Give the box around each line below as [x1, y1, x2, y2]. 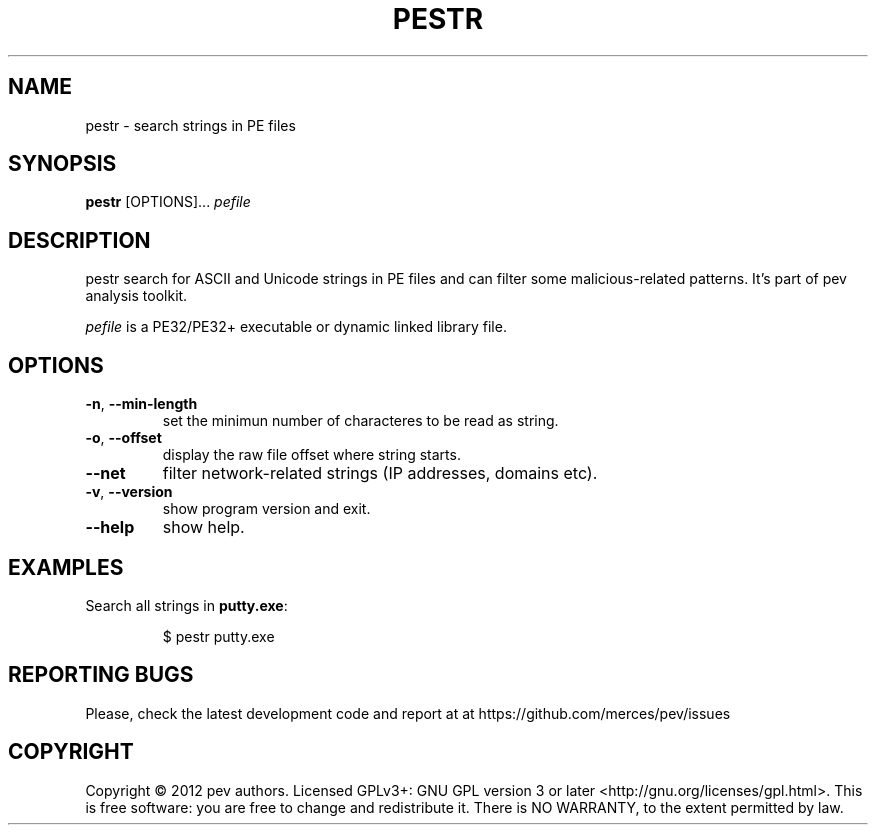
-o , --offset [85, 429, 162, 447]
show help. [162, 517, 245, 538]
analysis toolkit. [85, 287, 188, 305]
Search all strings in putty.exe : [85, 596, 288, 614]
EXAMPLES [8, 554, 124, 580]
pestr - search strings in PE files [85, 116, 296, 134]
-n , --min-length [85, 395, 198, 413]
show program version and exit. [162, 500, 371, 518]
